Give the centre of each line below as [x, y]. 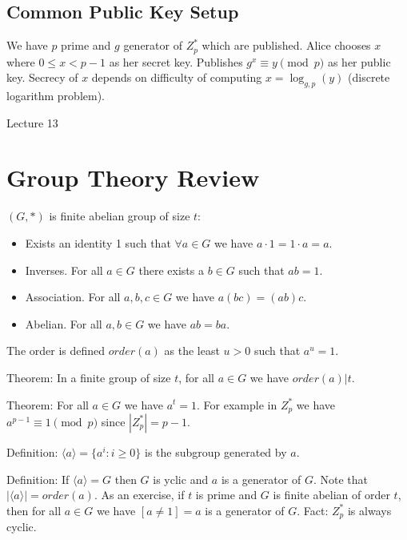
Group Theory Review [133, 177]
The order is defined [56, 351]
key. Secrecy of [42, 77]
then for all [34, 510]
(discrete [369, 77]
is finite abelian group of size [120, 216]
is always [369, 510]
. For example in [237, 404]
